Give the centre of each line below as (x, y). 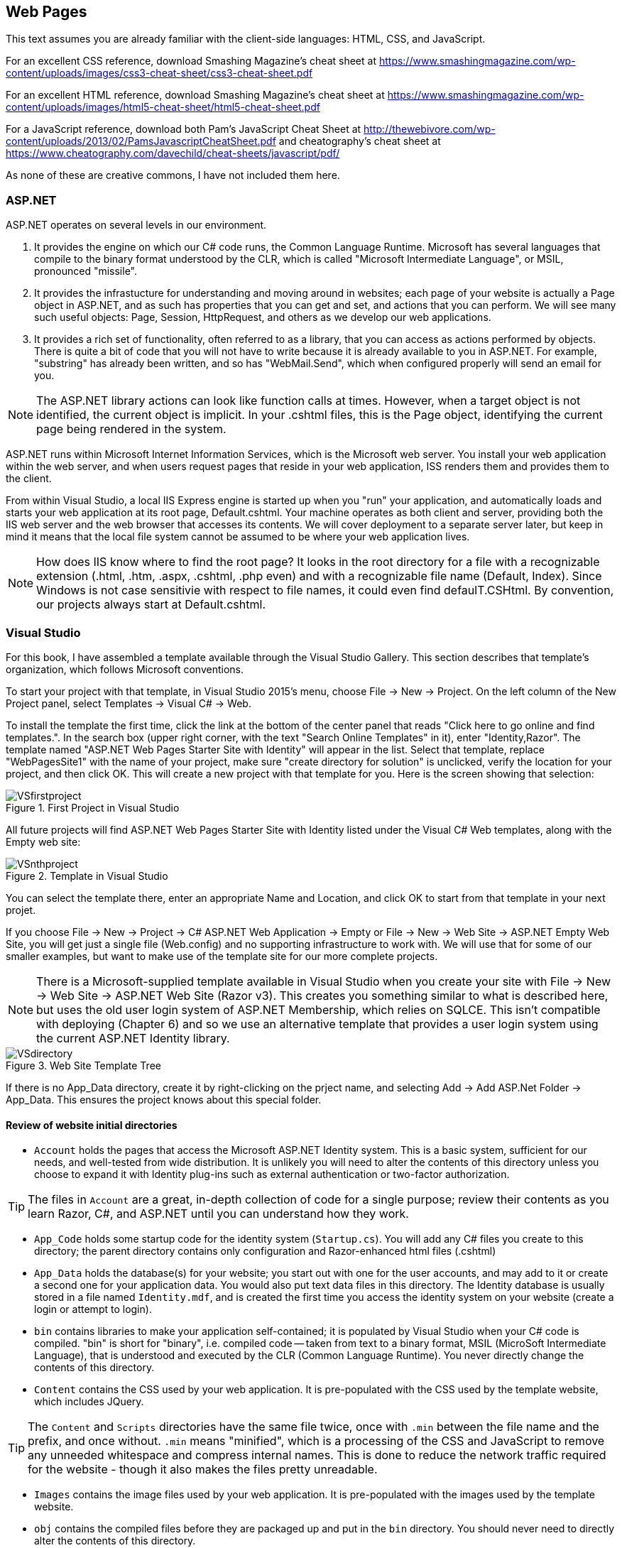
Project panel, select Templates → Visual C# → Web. (129, 703)
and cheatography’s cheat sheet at (360, 141)
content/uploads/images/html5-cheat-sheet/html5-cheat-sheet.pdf (163, 107)
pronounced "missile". (86, 271)
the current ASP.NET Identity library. (133, 1038)
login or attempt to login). (93, 1309)
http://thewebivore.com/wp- (430, 129)
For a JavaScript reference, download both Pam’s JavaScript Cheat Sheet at (184, 129)
